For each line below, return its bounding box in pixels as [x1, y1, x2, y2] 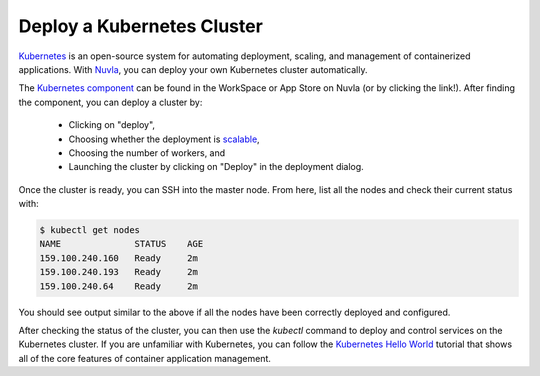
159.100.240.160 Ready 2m [39, 252, 199, 264]
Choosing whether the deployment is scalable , [68, 133, 260, 145]
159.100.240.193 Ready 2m [39, 266, 199, 278]
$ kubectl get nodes [39, 225, 140, 236]
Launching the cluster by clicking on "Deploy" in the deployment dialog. [68, 161, 364, 173]
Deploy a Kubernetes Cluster [18, 15, 264, 37]
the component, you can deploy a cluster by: [18, 96, 203, 108]
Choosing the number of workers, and [68, 146, 226, 159]
